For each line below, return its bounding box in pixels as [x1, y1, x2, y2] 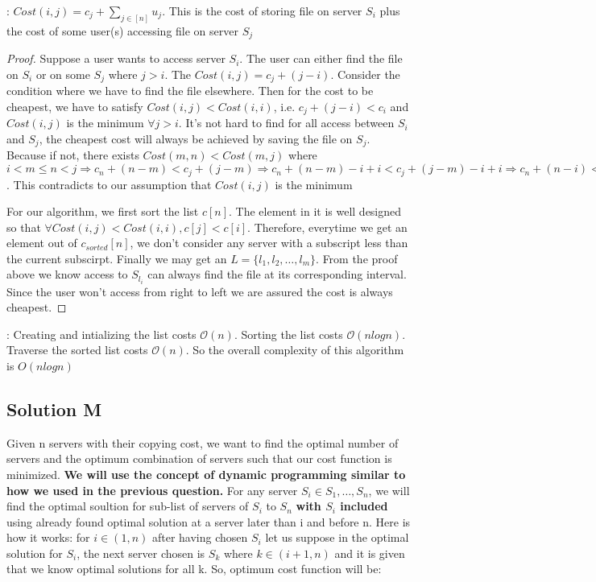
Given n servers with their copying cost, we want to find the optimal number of [6, 434, 399, 451]
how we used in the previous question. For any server [6, 481, 298, 498]
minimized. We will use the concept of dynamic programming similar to [6, 465, 406, 482]
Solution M [6, 396, 102, 421]
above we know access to [6, 266, 128, 283]
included [340, 497, 388, 514]
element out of [6, 234, 77, 251]
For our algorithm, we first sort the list [6, 203, 199, 220]
